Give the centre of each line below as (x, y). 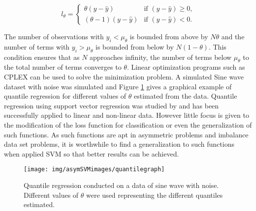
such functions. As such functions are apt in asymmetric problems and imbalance (126, 134)
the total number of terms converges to (63, 67)
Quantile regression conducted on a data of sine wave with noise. (121, 185)
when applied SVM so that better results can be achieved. (92, 153)
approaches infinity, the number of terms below (161, 57)
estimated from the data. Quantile (186, 96)
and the (233, 36)
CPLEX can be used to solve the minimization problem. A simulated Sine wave (124, 76)
